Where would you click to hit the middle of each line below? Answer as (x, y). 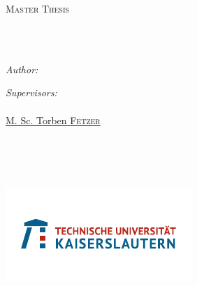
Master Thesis (38, 8)
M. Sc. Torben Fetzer (53, 120)
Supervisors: (31, 92)
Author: (22, 69)
